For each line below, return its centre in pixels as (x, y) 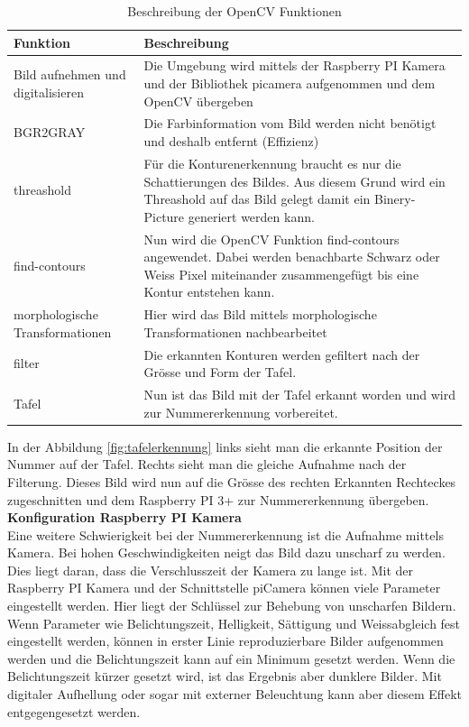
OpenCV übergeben (198, 101)
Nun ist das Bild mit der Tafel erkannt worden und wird (299, 395)
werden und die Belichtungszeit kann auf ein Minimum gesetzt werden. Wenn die (231, 658)
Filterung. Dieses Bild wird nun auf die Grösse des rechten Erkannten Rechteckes (232, 481)
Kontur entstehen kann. (209, 292)
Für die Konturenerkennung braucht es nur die (272, 163)
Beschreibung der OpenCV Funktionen (234, 11)
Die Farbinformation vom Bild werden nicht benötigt (290, 123)
